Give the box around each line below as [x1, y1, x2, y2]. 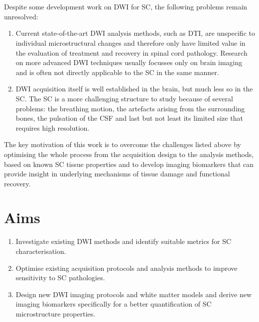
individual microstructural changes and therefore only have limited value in [15, 37, 246, 48]
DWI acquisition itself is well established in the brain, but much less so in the [15, 83, 253, 94]
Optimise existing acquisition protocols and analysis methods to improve [15, 262, 238, 273]
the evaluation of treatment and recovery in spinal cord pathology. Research [15, 47, 248, 58]
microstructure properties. [15, 308, 96, 319]
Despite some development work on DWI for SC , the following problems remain [4, 1, 248, 12]
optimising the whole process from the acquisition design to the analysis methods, [4, 149, 254, 159]
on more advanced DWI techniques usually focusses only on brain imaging [15, 57, 243, 68]
